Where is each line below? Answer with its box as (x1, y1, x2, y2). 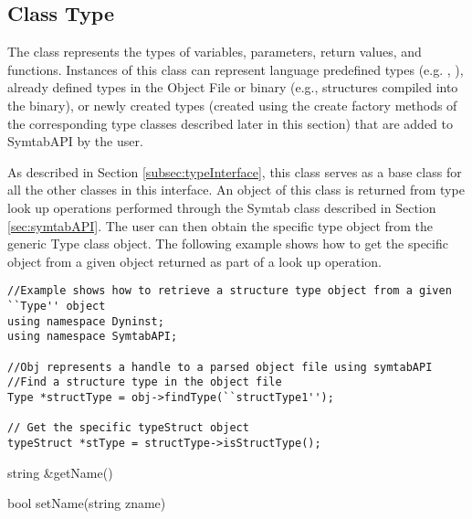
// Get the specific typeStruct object (7, 421, 249, 435)
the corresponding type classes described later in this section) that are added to (7, 113, 453, 132)
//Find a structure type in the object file (7, 376, 282, 389)
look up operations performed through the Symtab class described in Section (7, 197, 436, 217)
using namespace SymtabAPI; (7, 330, 178, 344)
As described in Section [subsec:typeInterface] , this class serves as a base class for (7, 162, 462, 181)
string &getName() (7, 462, 113, 482)
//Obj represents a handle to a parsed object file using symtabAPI (7, 360, 433, 374)
